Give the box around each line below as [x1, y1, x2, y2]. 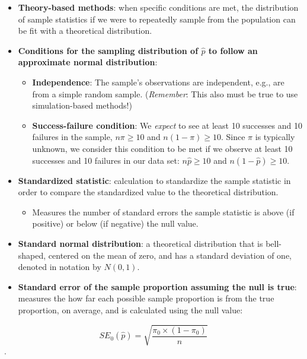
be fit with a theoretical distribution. [18, 24, 152, 37]
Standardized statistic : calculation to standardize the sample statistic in [18, 174, 291, 186]
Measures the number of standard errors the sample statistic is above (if [32, 205, 295, 218]
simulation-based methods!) [32, 99, 132, 112]
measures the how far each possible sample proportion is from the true [18, 292, 274, 304]
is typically [255, 131, 295, 143]
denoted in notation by [18, 260, 101, 273]
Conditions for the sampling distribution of [18, 44, 199, 56]
